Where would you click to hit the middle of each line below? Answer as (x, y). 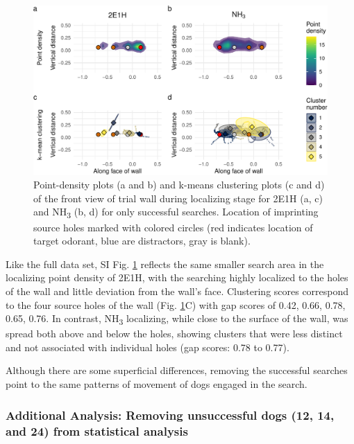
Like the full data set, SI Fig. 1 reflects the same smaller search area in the (165, 264)
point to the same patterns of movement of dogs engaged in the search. (157, 384)
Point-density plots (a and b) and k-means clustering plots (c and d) (179, 185)
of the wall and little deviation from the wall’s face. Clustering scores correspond (177, 291)
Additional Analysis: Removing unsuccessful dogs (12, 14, (170, 415)
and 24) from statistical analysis (97, 430)
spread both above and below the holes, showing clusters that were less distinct (174, 334)
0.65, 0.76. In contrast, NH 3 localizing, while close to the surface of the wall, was (177, 319)
